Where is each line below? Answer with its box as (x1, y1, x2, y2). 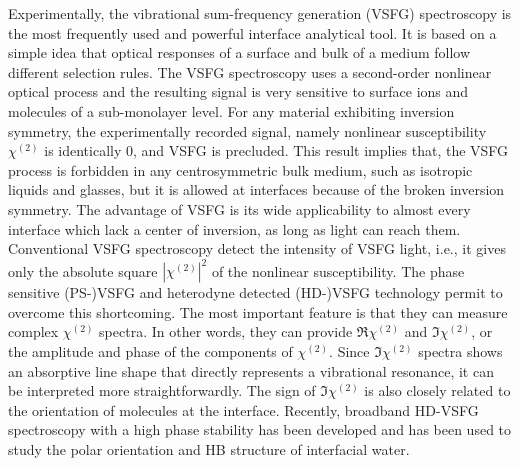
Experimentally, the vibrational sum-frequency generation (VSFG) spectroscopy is (8, 3, 512, 23)
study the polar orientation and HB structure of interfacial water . (8, 438, 410, 459)
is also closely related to (364, 380, 511, 401)
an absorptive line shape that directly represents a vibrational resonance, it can (8, 360, 494, 381)
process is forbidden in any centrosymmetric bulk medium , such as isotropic (8, 159, 473, 180)
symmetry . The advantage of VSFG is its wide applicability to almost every (8, 198, 471, 219)
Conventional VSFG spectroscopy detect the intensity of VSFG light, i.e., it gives (8, 238, 506, 259)
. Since (329, 341, 370, 361)
